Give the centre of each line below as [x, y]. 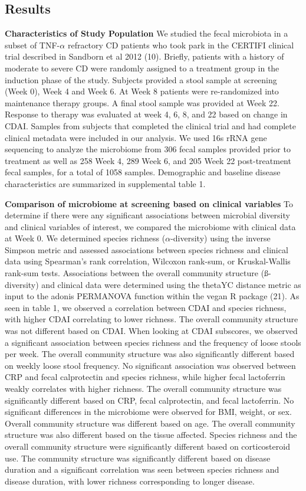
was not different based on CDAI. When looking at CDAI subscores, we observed [151, 331]
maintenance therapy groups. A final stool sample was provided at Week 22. [142, 102]
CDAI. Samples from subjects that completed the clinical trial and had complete [150, 125]
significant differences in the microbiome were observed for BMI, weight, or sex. [148, 412]
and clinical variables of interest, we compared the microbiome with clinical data [150, 226]
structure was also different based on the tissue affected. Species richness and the [151, 435]
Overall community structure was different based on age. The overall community [150, 423]
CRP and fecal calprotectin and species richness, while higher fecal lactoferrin [145, 377]
